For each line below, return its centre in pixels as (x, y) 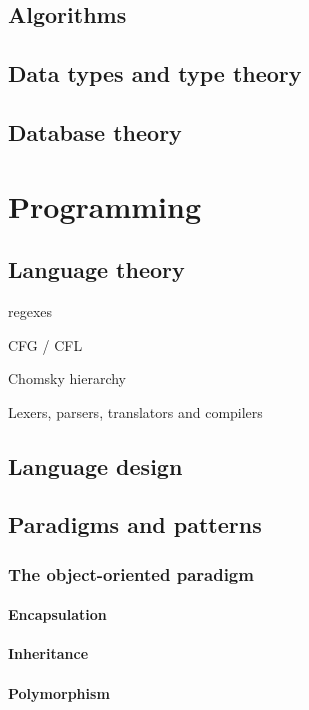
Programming (104, 205)
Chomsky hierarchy (67, 378)
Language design (95, 465)
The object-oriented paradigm (131, 573)
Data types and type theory (155, 73)
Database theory (95, 131)
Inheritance (48, 653)
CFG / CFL (45, 344)
